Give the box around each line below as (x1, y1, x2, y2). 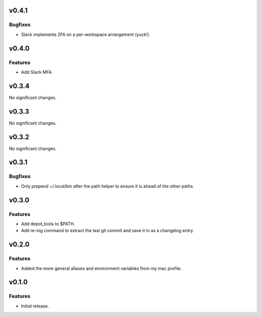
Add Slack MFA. (21, 69, 53, 75)
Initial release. (21, 303, 49, 309)
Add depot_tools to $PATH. (21, 221, 75, 227)
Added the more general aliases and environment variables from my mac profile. (21, 265, 182, 271)
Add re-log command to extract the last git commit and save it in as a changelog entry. (21, 228, 194, 234)
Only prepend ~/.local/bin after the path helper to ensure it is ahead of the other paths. (21, 183, 194, 189)
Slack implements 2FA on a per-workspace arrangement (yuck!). (21, 32, 150, 37)
